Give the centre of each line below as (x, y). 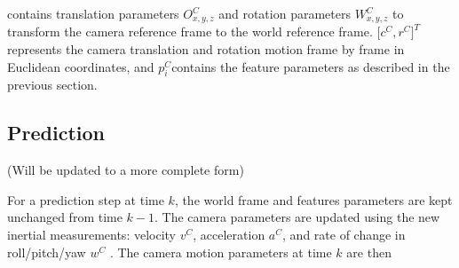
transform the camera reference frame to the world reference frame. (190, 32)
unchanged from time (65, 217)
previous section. (52, 85)
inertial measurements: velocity (91, 235)
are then (369, 252)
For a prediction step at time (86, 199)
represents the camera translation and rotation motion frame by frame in (206, 49)
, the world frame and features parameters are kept (313, 199)
